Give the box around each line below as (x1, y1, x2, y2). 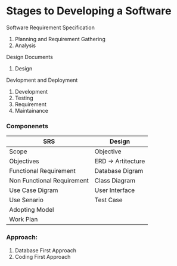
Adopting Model (9, 206, 54, 214)
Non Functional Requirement (9, 177, 89, 185)
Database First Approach (14, 246, 76, 254)
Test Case (94, 196, 123, 204)
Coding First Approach (14, 253, 71, 260)
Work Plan (9, 215, 38, 224)
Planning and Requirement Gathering (14, 35, 105, 42)
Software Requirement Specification (6, 24, 95, 31)
